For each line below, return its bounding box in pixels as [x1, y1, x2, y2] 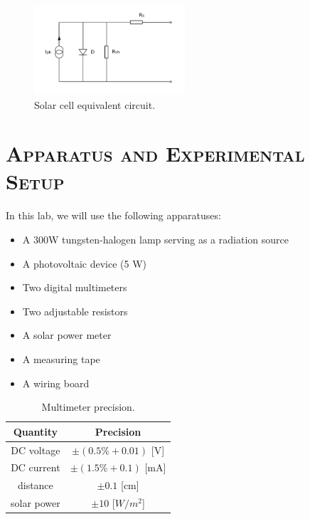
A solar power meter [22, 327, 112, 342]
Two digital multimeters [22, 280, 127, 295]
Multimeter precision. [41, 399, 135, 414]
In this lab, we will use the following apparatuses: [6, 208, 221, 223]
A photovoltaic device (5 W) [22, 256, 147, 271]
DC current [11, 460, 60, 475]
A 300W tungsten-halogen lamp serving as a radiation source [22, 232, 289, 246]
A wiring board [22, 375, 90, 390]
